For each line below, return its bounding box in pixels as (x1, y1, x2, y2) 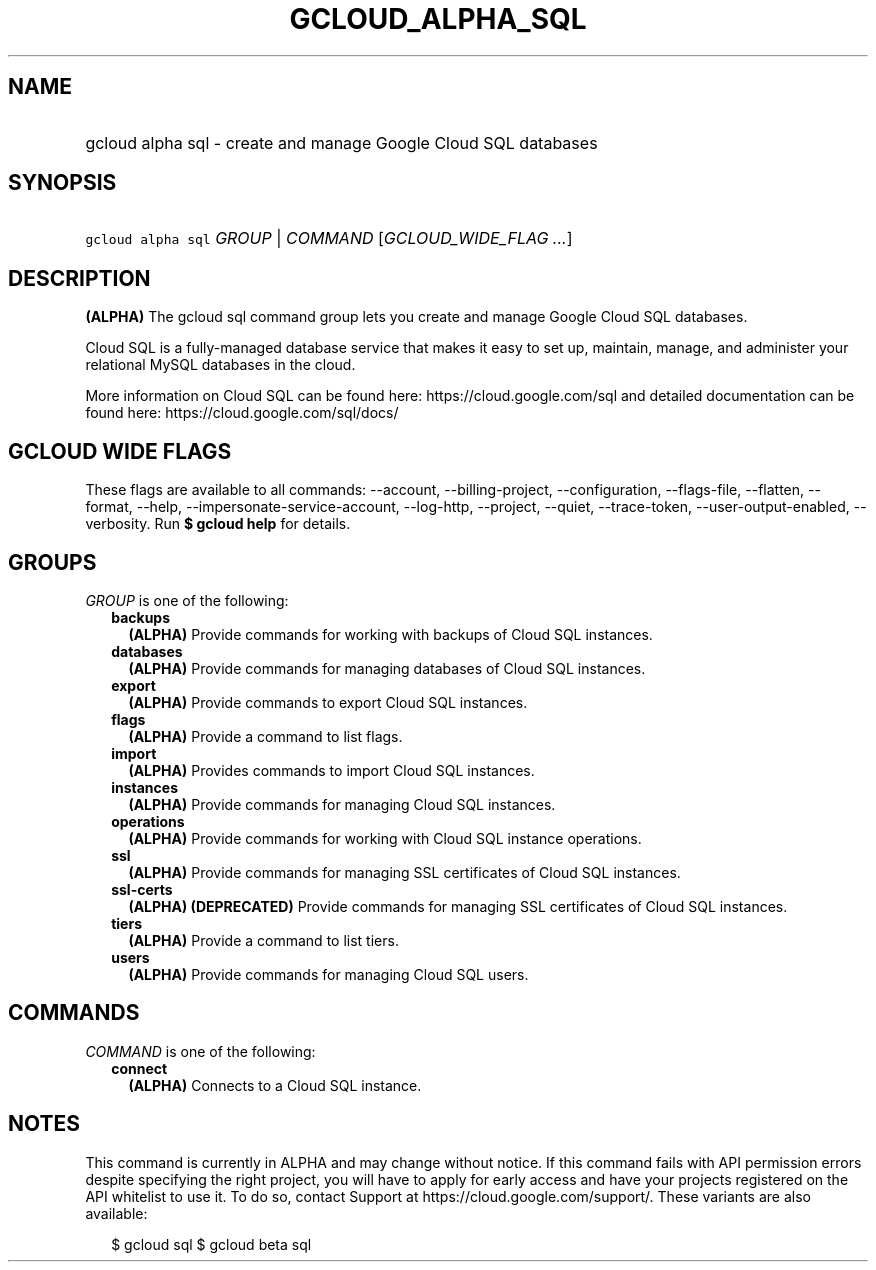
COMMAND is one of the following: (85, 1042, 316, 1060)
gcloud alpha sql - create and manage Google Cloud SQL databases (85, 132, 598, 153)
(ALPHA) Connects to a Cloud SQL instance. (128, 1076, 422, 1094)
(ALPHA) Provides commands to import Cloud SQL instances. (128, 761, 535, 779)
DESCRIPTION (8, 265, 151, 291)
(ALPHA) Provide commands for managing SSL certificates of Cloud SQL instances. (128, 863, 681, 881)
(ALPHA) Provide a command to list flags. (128, 727, 403, 745)
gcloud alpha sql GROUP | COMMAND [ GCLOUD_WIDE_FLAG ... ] (85, 228, 573, 249)
